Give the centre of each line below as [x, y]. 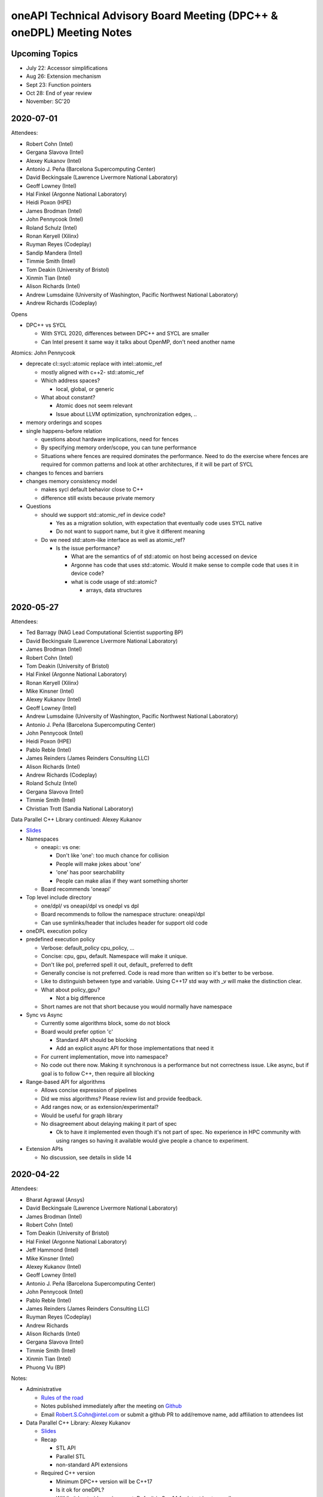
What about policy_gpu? [71, 990]
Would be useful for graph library [82, 1115]
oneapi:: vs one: [61, 847]
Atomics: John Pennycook [43, 353]
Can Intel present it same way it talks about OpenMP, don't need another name [138, 342]
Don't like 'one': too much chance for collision [112, 856]
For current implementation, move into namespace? [105, 1056]
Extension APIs [45, 1149]
